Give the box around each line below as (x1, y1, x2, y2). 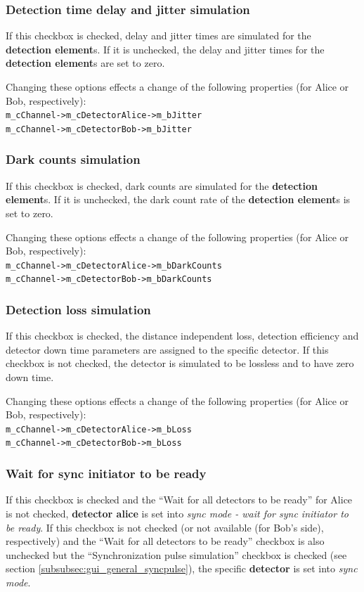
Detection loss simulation (6, 300, 151, 318)
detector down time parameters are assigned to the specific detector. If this (6, 342, 329, 356)
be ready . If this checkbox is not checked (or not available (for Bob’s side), (6, 520, 324, 534)
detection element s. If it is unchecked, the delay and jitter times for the (6, 41, 325, 56)
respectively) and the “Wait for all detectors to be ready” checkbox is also (6, 534, 325, 548)
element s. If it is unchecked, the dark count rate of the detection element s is (6, 192, 351, 207)
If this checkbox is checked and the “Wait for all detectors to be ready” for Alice (6, 492, 353, 507)
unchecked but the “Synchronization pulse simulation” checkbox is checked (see (6, 547, 347, 562)
